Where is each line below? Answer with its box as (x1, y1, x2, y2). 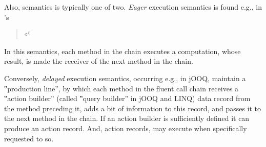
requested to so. (4, 133, 54, 143)
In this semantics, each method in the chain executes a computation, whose (4, 45, 241, 56)
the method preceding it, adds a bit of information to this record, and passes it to (4, 103, 261, 113)
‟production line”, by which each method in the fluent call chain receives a (4, 83, 239, 93)
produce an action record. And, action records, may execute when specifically (4, 122, 247, 133)
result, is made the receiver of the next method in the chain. (4, 56, 193, 66)
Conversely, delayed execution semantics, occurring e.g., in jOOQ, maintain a (4, 72, 246, 83)
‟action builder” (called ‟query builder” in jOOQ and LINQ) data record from (4, 93, 251, 104)
